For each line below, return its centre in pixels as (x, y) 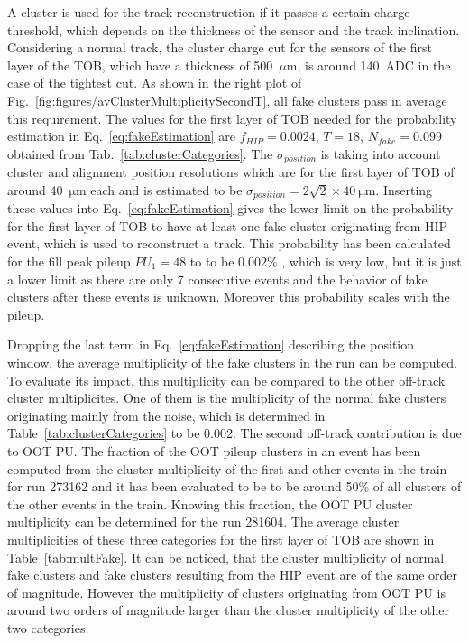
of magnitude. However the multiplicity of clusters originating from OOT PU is (226, 592)
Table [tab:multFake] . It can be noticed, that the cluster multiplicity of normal (226, 557)
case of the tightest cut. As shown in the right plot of (155, 83)
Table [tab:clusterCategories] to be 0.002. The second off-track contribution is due (234, 433)
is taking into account (381, 153)
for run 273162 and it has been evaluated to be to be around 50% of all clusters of (234, 486)
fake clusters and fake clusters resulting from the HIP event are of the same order (233, 575)
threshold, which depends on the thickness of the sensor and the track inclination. (234, 29)
